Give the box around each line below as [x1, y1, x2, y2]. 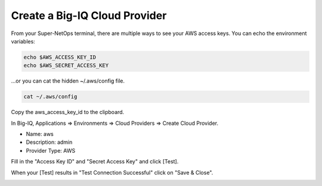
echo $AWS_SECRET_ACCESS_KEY [23, 62, 109, 69]
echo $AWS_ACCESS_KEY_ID [23, 53, 97, 61]
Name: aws [26, 131, 54, 138]
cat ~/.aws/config [23, 93, 78, 100]
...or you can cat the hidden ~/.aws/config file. [11, 77, 125, 84]
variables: [11, 37, 35, 45]
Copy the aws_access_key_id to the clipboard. [11, 109, 125, 116]
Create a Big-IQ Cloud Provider [11, 9, 167, 22]
